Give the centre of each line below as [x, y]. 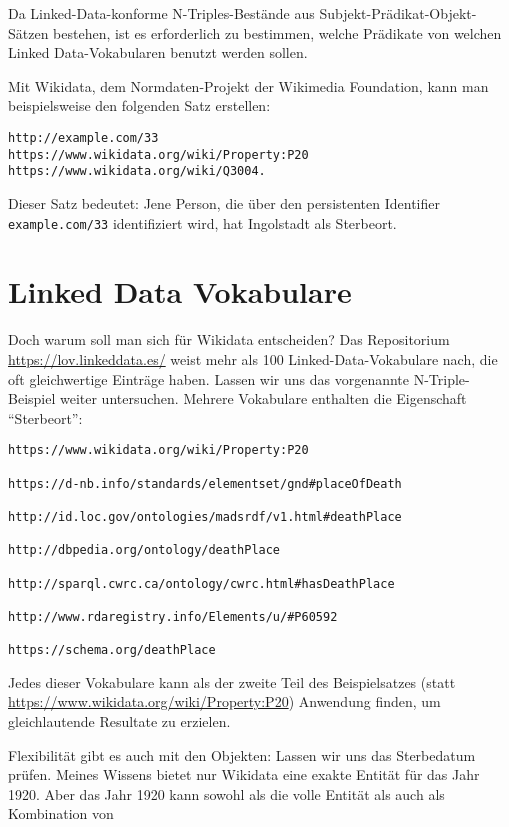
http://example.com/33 [83, 137]
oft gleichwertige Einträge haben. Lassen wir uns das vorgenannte [209, 378]
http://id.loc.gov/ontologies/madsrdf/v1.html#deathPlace [205, 516]
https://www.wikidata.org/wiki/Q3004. [137, 171]
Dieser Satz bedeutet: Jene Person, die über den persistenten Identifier [224, 202]
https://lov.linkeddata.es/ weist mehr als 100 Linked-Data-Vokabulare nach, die [253, 358]
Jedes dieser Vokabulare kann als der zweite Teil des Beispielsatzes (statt [232, 681]
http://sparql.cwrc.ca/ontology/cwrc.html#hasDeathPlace [201, 583]
